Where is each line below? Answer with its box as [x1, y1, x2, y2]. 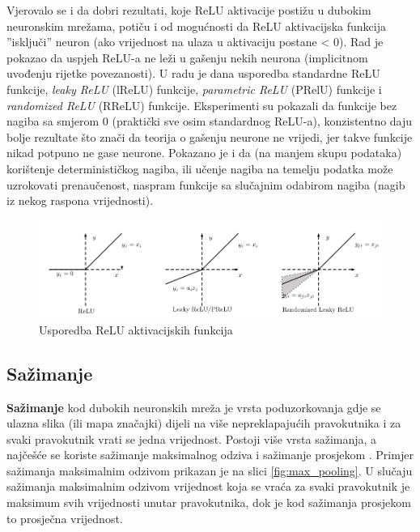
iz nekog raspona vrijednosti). [6, 192, 154, 209]
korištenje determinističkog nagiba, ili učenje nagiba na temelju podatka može [6, 160, 393, 177]
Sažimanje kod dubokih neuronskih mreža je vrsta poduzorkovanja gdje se [6, 398, 381, 415]
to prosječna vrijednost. [6, 509, 123, 526]
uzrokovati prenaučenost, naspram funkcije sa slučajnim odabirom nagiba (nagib [6, 176, 405, 193]
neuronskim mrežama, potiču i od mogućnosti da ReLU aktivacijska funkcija [6, 17, 386, 34]
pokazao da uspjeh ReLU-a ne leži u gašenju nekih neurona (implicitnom [6, 49, 368, 66]
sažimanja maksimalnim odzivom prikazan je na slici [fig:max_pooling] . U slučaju [6, 462, 413, 479]
